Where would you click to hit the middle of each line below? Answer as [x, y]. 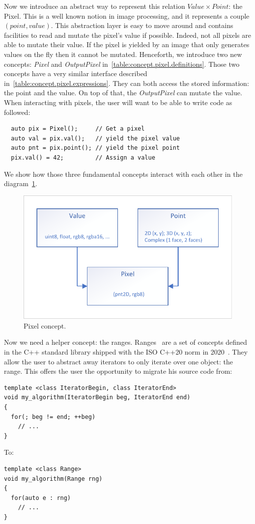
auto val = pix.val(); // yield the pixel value [95, 138]
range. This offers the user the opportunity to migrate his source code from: [118, 371]
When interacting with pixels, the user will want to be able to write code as [118, 102]
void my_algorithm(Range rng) [53, 479]
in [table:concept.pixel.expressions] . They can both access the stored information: [127, 83]
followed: [17, 112]
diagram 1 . [21, 183]
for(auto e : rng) [41, 498]
